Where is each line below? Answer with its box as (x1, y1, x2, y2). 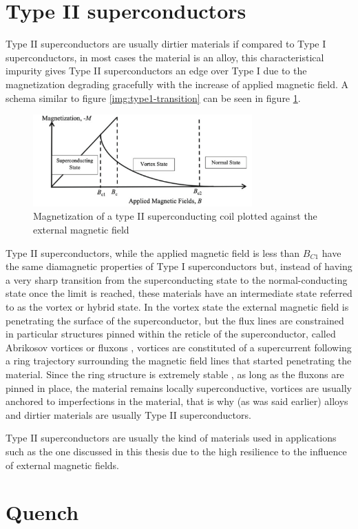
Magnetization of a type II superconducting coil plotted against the (33, 209, 317, 223)
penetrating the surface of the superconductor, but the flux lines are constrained (6, 313, 344, 327)
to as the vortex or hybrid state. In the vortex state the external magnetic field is (6, 300, 349, 314)
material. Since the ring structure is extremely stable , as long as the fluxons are (6, 367, 344, 382)
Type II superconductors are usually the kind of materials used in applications (6, 431, 337, 445)
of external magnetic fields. (6, 457, 120, 472)
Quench (6, 498, 79, 526)
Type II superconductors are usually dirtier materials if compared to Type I (6, 37, 326, 51)
